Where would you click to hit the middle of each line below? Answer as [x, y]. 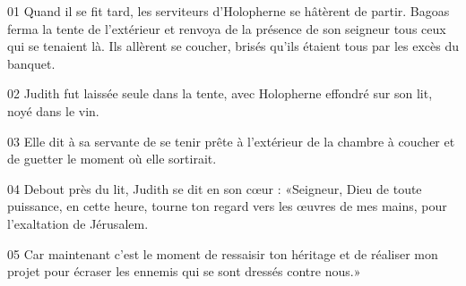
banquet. [31, 63]
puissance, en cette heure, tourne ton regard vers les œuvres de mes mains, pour [227, 206]
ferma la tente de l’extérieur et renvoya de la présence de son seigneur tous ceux [227, 28]
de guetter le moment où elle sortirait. [112, 159]
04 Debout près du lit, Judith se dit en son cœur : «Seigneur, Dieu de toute [215, 188]
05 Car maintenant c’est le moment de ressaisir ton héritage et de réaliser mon [223, 253]
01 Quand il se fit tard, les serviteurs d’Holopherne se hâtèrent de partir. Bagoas [229, 11]
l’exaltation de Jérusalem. [78, 223]
